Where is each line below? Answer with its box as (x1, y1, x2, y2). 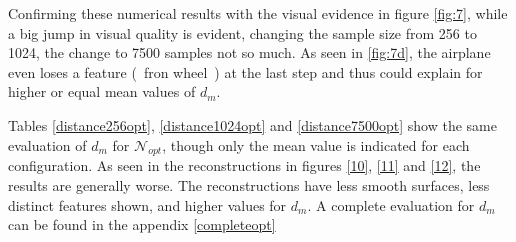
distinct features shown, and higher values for (8, 194, 287, 215)
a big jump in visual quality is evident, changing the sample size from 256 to (8, 22, 477, 43)
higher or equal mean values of (8, 81, 196, 102)
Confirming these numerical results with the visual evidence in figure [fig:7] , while (8, 3, 508, 23)
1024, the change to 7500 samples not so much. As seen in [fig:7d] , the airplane (8, 42, 491, 63)
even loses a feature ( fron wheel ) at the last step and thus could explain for (8, 61, 483, 82)
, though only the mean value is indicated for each (162, 134, 470, 155)
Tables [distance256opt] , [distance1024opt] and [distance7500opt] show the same (8, 114, 497, 135)
